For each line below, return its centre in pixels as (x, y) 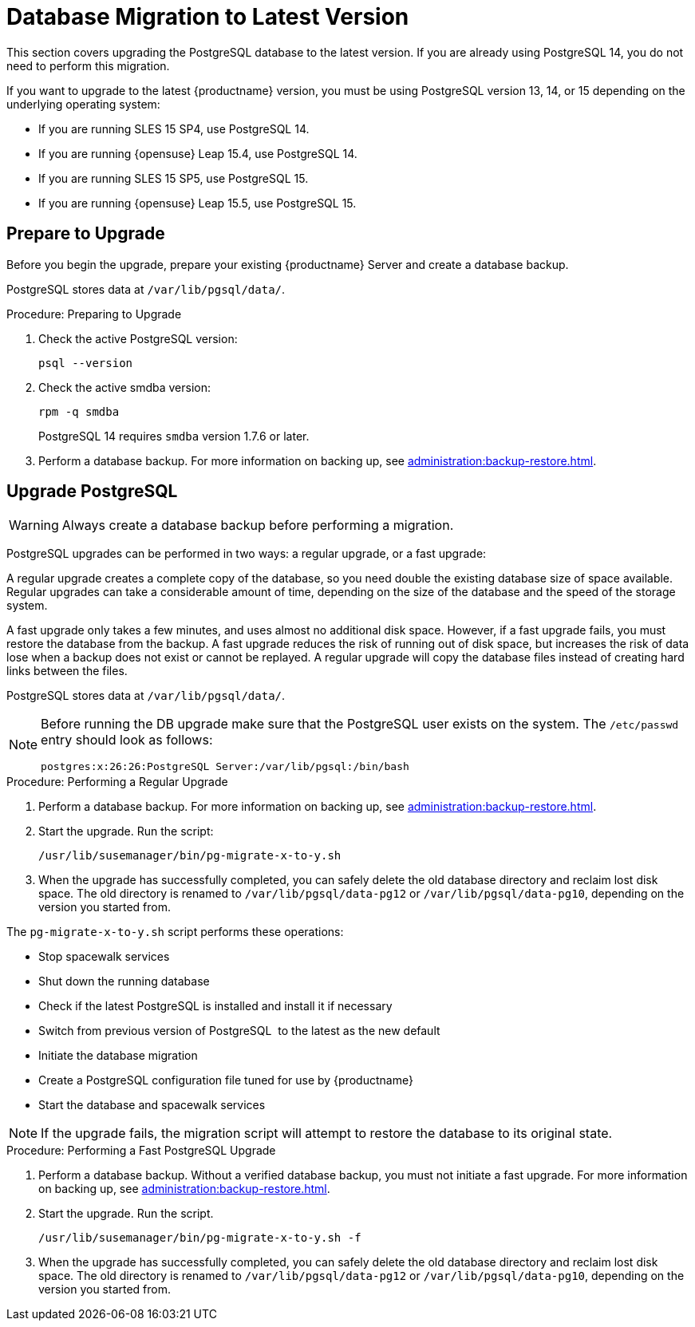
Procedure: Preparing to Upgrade (94, 314)
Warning (34, 525)
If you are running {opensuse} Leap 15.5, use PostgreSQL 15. (197, 203)
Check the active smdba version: (125, 387)
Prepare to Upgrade (86, 234)
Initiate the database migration (118, 1056)
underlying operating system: (83, 104)
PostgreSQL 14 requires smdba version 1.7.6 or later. (174, 436)
